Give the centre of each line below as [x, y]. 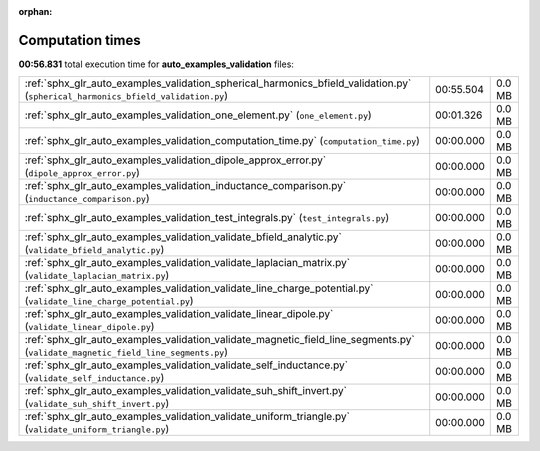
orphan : [35, 11]
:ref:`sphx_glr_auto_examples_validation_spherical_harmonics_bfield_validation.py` [218, 83]
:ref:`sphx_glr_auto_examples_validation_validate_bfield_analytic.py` [183, 237]
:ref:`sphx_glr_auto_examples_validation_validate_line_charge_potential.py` [199, 288]
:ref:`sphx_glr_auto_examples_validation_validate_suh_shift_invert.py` [185, 391]
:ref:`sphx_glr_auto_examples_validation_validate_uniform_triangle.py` [187, 417]
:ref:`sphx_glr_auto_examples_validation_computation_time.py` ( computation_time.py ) [222, 141]
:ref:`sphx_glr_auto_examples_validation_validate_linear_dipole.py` [179, 314]
